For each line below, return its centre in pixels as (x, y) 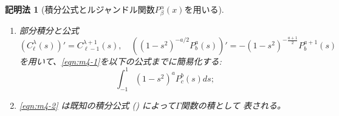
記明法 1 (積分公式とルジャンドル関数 (80, 9)
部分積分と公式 (49, 30)
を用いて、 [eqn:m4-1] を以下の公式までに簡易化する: (120, 61)
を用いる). (204, 9)
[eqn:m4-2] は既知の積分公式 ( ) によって (97, 105)
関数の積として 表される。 (233, 105)
